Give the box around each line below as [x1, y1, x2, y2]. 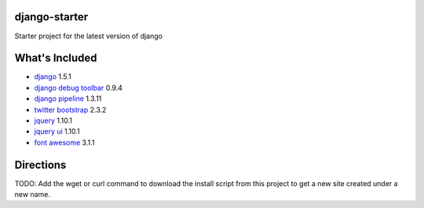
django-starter [14, 10, 89, 23]
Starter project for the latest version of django [14, 31, 163, 41]
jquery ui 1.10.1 [34, 127, 80, 136]
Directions [14, 158, 67, 171]
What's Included [14, 52, 97, 65]
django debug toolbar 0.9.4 [34, 83, 123, 92]
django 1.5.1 [34, 72, 71, 81]
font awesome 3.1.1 [34, 138, 95, 147]
